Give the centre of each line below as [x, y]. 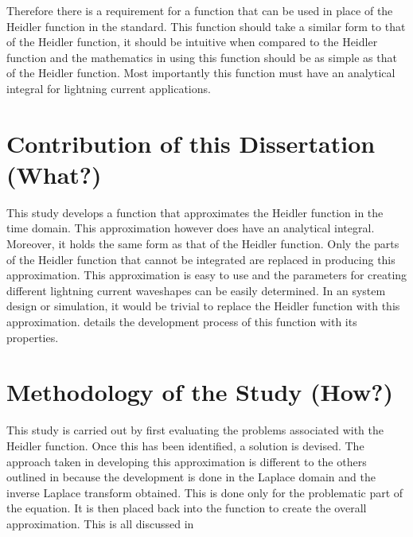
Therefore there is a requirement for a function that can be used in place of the [200, 10]
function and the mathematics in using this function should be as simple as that [202, 57]
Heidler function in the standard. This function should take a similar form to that [206, 26]
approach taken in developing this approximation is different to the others [187, 461]
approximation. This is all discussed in [100, 523]
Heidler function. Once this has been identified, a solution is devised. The [185, 445]
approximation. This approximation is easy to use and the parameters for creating [207, 275]
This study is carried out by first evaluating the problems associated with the [195, 430]
